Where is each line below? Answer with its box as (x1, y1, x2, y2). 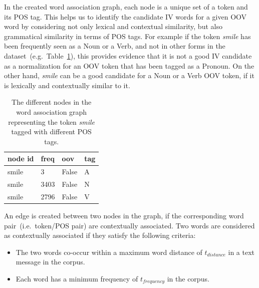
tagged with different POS (11, 126, 92, 137)
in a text (228, 246, 255, 257)
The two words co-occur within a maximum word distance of (16, 246, 202, 257)
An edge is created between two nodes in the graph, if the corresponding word (4, 210, 244, 220)
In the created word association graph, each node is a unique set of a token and (4, 2, 248, 12)
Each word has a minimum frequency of (16, 273, 138, 283)
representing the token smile (8, 116, 95, 127)
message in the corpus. (16, 256, 85, 267)
